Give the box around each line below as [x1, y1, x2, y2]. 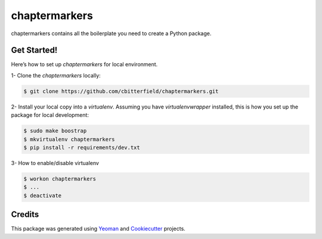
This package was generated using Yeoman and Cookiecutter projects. [11, 225, 186, 232]
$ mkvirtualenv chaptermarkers [23, 136, 116, 142]
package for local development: [11, 111, 89, 119]
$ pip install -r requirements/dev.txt [23, 144, 140, 151]
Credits [11, 209, 39, 220]
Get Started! [11, 45, 58, 55]
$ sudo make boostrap [23, 128, 87, 134]
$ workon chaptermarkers [23, 175, 97, 182]
